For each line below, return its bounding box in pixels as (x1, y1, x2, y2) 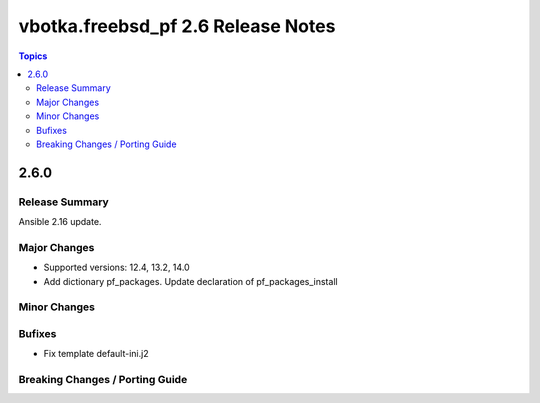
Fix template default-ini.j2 (43, 348, 149, 360)
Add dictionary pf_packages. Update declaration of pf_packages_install (43, 275, 339, 287)
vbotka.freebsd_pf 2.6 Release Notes (18, 15, 336, 37)
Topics (18, 50, 48, 62)
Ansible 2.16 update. (18, 216, 102, 228)
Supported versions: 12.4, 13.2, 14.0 (43, 261, 190, 274)
